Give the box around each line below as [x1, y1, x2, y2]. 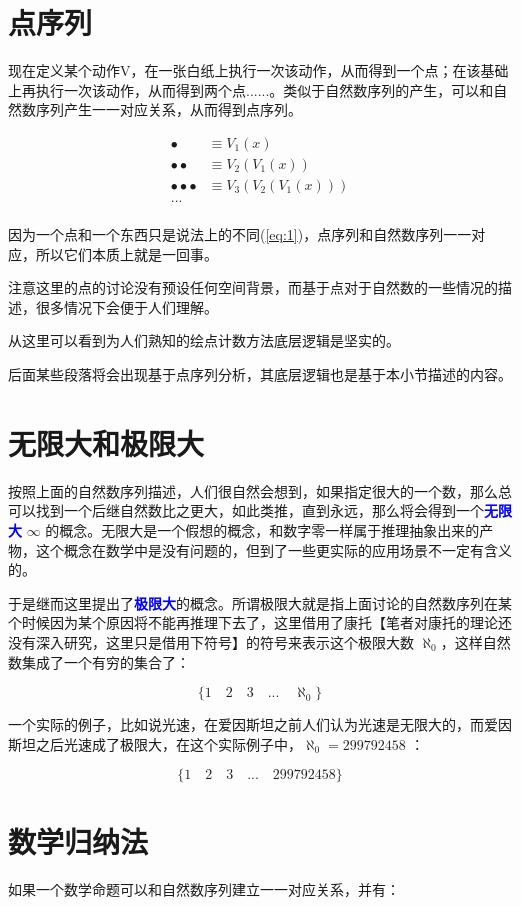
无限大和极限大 [8, 422, 205, 463]
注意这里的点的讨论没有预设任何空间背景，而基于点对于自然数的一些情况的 [8, 277, 498, 298]
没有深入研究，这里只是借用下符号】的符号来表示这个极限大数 [8, 631, 414, 652]
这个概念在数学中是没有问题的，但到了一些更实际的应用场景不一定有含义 [35, 539, 512, 560]
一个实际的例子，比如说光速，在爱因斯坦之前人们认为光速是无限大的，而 [8, 714, 484, 735]
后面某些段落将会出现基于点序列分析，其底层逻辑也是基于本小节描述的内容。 [8, 364, 512, 385]
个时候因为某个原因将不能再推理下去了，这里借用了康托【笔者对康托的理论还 [8, 612, 512, 633]
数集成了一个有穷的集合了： [8, 651, 190, 672]
